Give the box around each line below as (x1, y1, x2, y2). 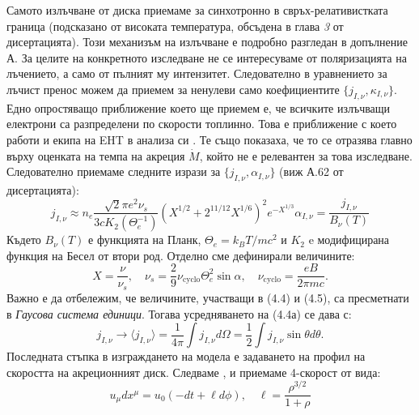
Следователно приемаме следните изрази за (6, 163, 221, 180)
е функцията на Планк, (88, 231, 201, 248)
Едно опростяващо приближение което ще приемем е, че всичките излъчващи (6, 99, 391, 116)
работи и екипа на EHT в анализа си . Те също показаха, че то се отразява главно (6, 130, 413, 148)
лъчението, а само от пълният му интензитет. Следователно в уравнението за (6, 65, 387, 82)
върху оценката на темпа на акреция (6, 147, 185, 164)
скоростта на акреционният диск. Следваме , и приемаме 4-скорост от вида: (6, 363, 381, 380)
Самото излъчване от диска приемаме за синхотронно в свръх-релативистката (6, 2, 388, 18)
